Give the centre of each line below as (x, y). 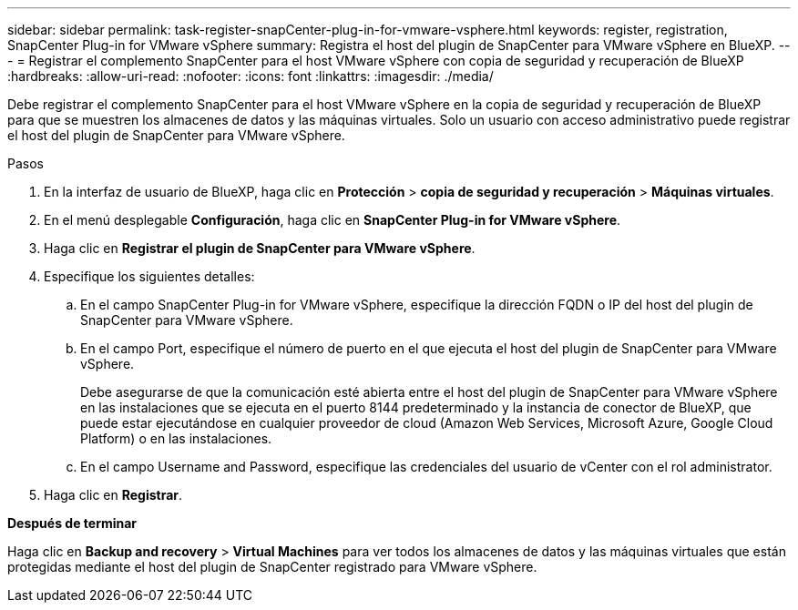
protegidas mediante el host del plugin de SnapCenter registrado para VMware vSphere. (272, 567)
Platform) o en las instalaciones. (176, 438)
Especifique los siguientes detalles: (149, 276)
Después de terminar (72, 523)
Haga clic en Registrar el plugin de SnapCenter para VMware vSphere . (260, 248)
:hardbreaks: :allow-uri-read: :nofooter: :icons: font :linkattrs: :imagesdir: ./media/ (251, 76)
